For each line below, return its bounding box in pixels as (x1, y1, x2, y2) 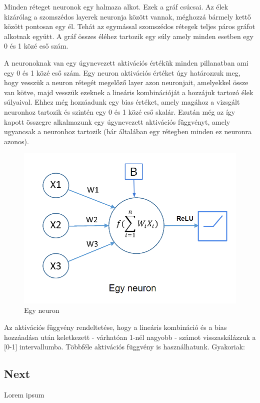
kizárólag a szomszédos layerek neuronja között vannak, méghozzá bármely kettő (4, 11, 251, 22)
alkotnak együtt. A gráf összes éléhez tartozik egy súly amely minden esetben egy (4, 31, 253, 41)
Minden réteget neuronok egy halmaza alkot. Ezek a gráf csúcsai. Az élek (4, 2, 228, 12)
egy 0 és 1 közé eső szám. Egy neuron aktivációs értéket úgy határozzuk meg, (4, 67, 240, 78)
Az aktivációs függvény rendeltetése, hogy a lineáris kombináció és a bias (4, 321, 227, 332)
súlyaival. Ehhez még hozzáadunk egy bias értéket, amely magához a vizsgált (4, 97, 240, 107)
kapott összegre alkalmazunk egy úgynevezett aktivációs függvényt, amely (4, 116, 230, 127)
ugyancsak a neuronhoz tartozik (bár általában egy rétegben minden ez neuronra (4, 126, 252, 137)
